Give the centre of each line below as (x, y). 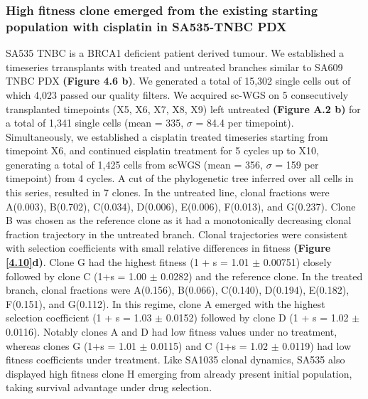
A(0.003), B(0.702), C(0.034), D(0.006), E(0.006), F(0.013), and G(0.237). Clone (181, 206)
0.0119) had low (317, 345)
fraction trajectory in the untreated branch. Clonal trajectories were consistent (177, 234)
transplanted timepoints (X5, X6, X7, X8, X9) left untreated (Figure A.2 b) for (183, 108)
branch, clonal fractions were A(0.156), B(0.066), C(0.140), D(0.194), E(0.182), (178, 290)
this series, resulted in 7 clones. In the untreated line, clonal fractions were (168, 192)
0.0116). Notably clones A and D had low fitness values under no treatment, (172, 332)
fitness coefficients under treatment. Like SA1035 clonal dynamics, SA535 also (175, 360)
